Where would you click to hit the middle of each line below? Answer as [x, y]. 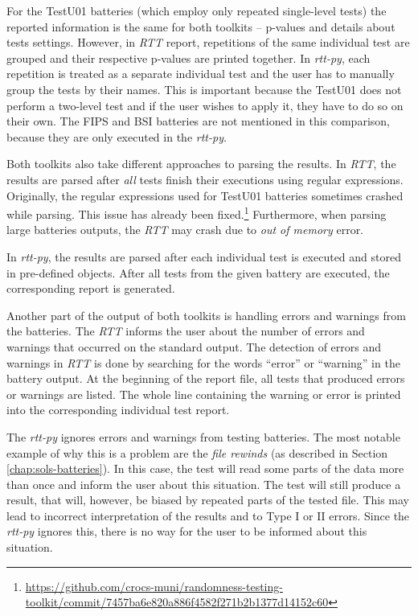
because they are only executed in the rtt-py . [117, 136]
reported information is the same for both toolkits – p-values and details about [201, 26]
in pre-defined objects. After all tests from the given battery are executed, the [198, 272]
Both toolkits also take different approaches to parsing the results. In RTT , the [201, 164]
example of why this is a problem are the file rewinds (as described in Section [197, 452]
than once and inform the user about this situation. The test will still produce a [204, 484]
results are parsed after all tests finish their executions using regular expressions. [205, 179]
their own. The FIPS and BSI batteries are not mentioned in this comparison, [198, 121]
